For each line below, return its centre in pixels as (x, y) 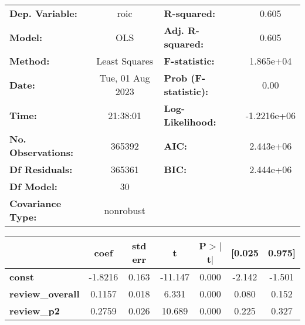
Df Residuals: (41, 169)
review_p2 (35, 311)
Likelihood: (190, 122)
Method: (30, 61)
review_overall (45, 294)
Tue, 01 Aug (125, 78)
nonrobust (125, 210)
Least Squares (125, 61)
